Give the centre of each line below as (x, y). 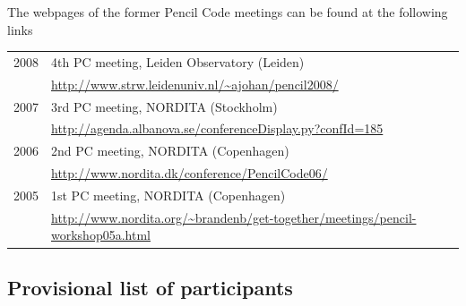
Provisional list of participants (150, 287)
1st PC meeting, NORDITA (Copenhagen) (168, 195)
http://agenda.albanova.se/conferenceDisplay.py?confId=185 (217, 128)
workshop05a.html (101, 235)
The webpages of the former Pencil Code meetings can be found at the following (228, 12)
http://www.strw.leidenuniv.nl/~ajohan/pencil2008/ (195, 84)
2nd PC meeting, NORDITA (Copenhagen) (170, 151)
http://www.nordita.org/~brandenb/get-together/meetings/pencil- (234, 217)
